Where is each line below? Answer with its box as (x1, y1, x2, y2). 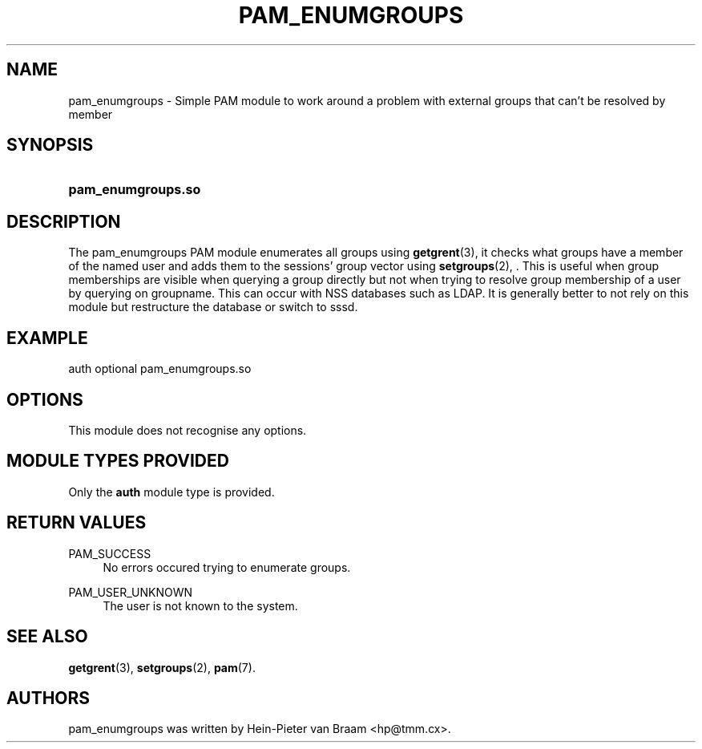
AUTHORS (6, 687, 91, 708)
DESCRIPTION (6, 211, 121, 232)
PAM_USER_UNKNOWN (68, 585, 193, 599)
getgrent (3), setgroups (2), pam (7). (68, 660, 256, 674)
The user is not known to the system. (103, 598, 298, 613)
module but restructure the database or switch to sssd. (68, 300, 358, 314)
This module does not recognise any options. (68, 423, 307, 437)
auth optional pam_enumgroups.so (68, 362, 252, 376)
